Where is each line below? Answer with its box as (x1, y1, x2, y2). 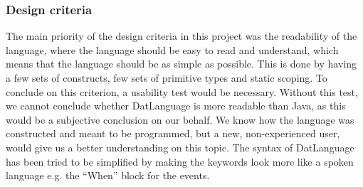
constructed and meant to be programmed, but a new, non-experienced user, (6, 126, 340, 141)
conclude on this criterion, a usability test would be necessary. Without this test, (6, 84, 358, 99)
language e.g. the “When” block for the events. (6, 168, 210, 183)
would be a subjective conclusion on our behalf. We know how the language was (6, 112, 354, 127)
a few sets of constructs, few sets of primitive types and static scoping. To (6, 70, 327, 85)
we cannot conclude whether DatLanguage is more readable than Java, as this (6, 98, 346, 113)
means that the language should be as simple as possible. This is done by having (6, 56, 357, 71)
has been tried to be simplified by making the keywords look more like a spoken (6, 154, 354, 169)
